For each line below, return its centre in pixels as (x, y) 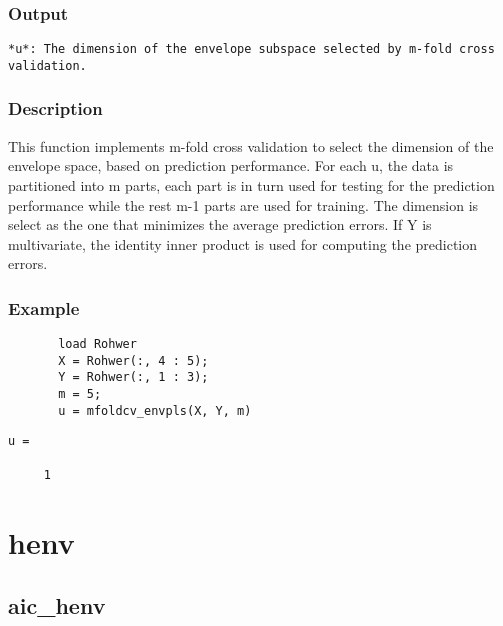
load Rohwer (97, 344)
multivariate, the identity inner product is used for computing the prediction (243, 243)
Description (55, 108)
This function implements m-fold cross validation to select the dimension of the (251, 145)
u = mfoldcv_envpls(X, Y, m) (155, 410)
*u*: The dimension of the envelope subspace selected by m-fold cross (251, 49)
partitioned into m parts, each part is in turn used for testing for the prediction (251, 184)
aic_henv (57, 605)
